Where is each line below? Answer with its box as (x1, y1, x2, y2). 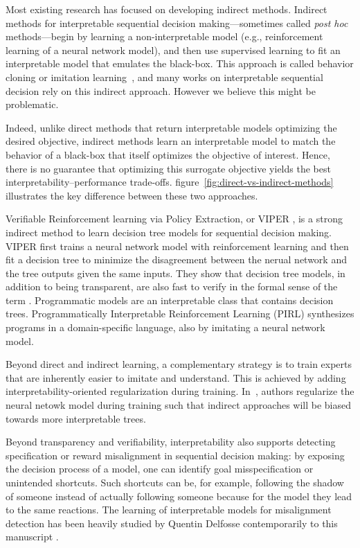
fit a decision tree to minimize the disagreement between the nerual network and (6, 252, 347, 267)
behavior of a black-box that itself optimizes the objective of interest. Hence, (6, 147, 330, 161)
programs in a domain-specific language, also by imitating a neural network (6, 320, 325, 335)
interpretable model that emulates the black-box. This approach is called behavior (6, 56, 354, 71)
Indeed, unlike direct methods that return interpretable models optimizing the (6, 120, 337, 134)
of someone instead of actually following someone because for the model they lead (6, 488, 352, 503)
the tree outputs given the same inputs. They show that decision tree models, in (6, 265, 345, 280)
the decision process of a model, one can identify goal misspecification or (6, 461, 314, 476)
